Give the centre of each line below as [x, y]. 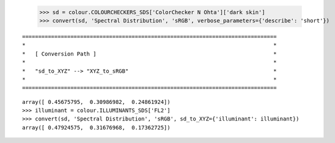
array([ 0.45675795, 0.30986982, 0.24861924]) [96, 102]
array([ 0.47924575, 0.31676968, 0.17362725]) [96, 127]
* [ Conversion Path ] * [149, 54]
